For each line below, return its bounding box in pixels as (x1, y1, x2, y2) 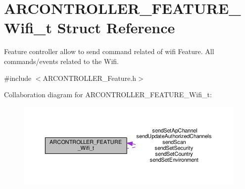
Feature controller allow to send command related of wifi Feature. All (4, 46, 214, 57)
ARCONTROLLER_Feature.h (43, 72, 137, 83)
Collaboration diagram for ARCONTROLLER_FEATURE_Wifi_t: (4, 89, 212, 100)
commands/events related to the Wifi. (4, 56, 119, 66)
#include (4, 72, 32, 83)
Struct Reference (57, 17, 175, 38)
